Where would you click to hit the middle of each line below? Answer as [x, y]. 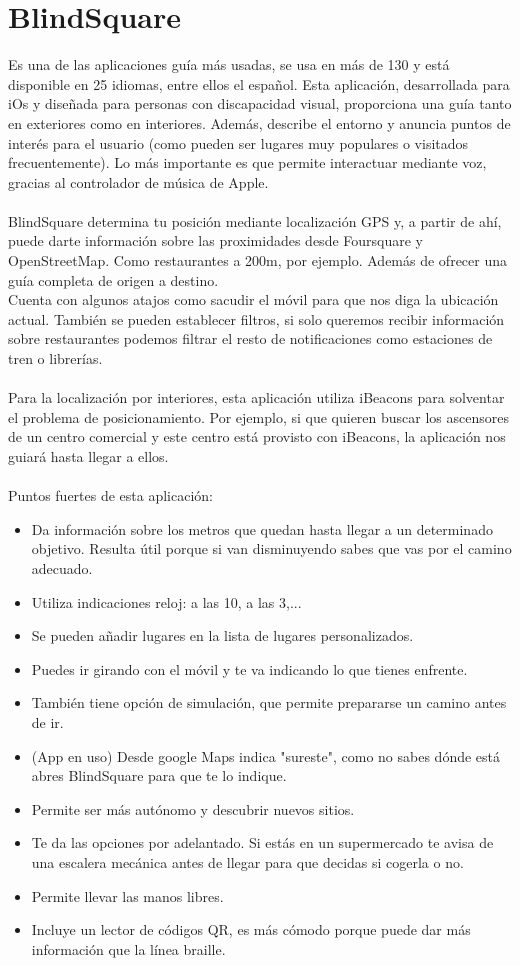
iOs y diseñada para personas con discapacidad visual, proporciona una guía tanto [260, 103]
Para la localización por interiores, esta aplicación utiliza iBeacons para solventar [256, 397]
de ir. [47, 721]
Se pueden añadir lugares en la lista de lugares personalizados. [222, 635]
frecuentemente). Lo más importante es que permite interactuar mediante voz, [247, 162]
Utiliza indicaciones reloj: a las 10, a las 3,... [166, 601]
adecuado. [62, 567]
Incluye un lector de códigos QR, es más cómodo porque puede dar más [251, 929]
